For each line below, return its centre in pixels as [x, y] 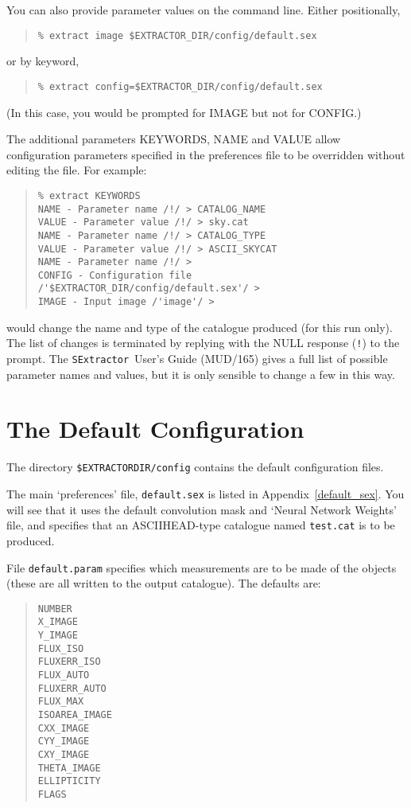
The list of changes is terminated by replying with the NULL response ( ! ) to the [203, 343]
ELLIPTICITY [69, 781]
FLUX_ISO [61, 648]
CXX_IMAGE [64, 728]
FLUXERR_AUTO [72, 688]
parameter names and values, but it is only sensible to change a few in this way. [201, 374]
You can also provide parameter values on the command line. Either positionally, [204, 10]
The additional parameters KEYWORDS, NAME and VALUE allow [174, 139]
